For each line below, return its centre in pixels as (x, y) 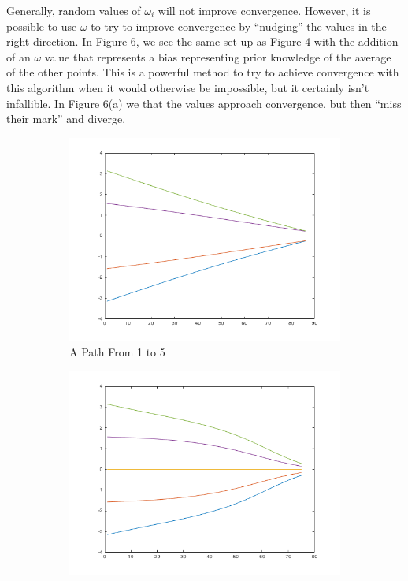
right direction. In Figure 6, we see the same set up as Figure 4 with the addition (202, 41)
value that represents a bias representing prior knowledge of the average (218, 56)
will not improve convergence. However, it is (264, 10)
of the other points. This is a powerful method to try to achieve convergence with (203, 72)
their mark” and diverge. (66, 119)
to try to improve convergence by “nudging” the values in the (239, 26)
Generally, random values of (74, 10)
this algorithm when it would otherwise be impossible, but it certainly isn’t (188, 87)
